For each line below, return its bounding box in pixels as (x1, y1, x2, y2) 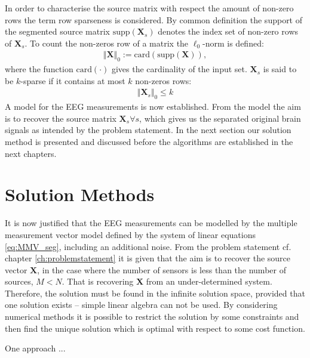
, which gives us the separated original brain (139, 112, 301, 124)
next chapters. (5, 147, 57, 159)
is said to (263, 63, 297, 75)
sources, (5, 275, 33, 288)
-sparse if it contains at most (20, 74, 125, 87)
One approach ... (5, 342, 66, 354)
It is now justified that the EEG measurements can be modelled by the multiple (5, 217, 297, 229)
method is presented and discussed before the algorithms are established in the (5, 135, 293, 147)
